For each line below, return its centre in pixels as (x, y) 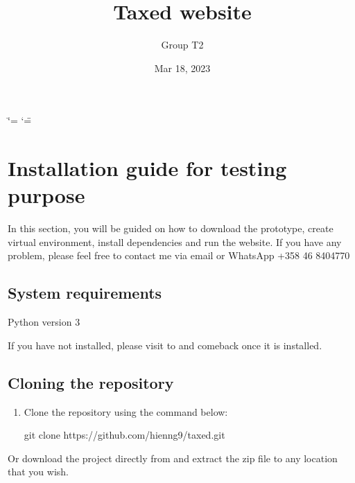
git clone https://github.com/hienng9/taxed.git (124, 435)
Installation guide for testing (147, 168)
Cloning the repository (91, 382)
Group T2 (182, 45)
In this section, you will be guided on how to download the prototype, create (171, 228)
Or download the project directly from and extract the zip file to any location (173, 458)
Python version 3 (44, 322)
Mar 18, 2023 (182, 68)
